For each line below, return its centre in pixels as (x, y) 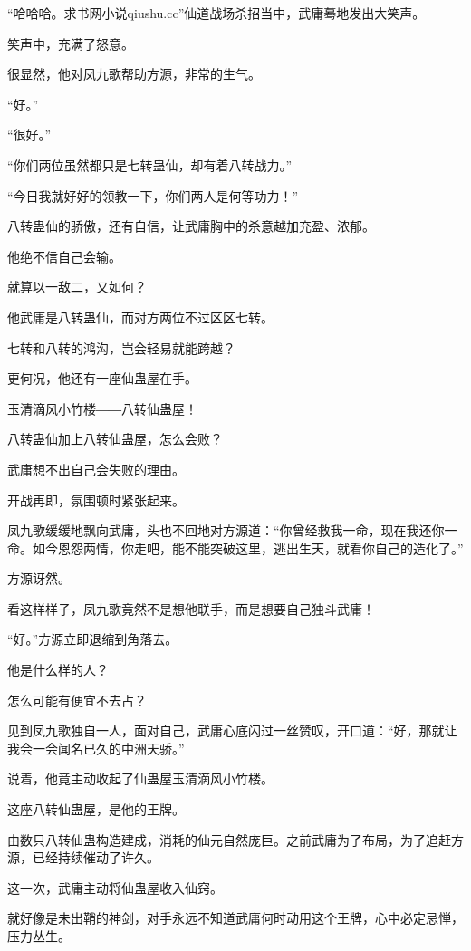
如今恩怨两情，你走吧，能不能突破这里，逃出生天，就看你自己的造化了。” (248, 548)
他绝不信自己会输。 (64, 256)
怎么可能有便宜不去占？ (77, 700)
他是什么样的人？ (58, 670)
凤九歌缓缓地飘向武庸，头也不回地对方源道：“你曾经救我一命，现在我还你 (226, 530)
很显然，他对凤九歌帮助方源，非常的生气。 (134, 74)
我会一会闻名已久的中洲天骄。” (96, 748)
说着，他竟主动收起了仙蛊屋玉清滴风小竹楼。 (140, 778)
